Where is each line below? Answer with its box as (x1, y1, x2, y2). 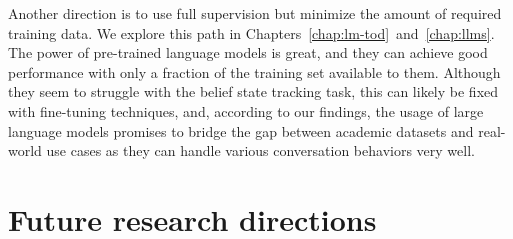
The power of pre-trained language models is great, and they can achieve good (8, 42, 488, 63)
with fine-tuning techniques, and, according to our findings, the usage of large (8, 100, 484, 121)
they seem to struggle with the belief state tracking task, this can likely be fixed (8, 81, 499, 102)
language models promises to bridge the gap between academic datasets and (8, 120, 474, 141)
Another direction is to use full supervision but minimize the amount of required (8, 3, 502, 23)
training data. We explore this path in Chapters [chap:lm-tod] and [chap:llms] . (8, 22, 495, 43)
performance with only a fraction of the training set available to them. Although (8, 61, 501, 82)
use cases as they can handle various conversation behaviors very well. (46, 140, 475, 161)
